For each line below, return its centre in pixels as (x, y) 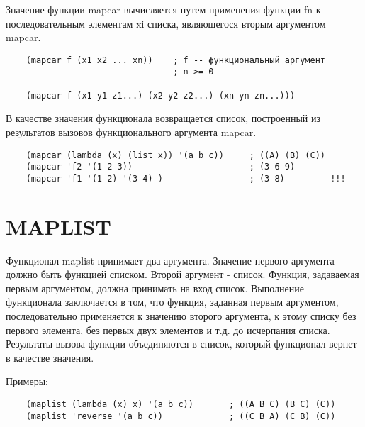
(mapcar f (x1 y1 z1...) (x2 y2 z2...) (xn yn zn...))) (161, 95)
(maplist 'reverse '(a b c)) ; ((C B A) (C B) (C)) (181, 416)
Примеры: (27, 381)
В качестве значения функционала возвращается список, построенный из (163, 118)
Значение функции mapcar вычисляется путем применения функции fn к (163, 9)
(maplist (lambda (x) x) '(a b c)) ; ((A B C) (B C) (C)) (181, 405)
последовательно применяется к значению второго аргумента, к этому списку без (181, 316)
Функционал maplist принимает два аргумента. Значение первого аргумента (170, 260)
